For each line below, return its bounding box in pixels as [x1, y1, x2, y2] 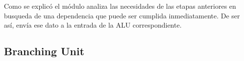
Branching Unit [4, 44, 85, 59]
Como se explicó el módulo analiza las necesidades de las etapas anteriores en [4, 1, 236, 11]
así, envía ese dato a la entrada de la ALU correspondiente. [4, 20, 182, 30]
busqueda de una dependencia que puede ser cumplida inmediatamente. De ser [4, 10, 240, 20]
